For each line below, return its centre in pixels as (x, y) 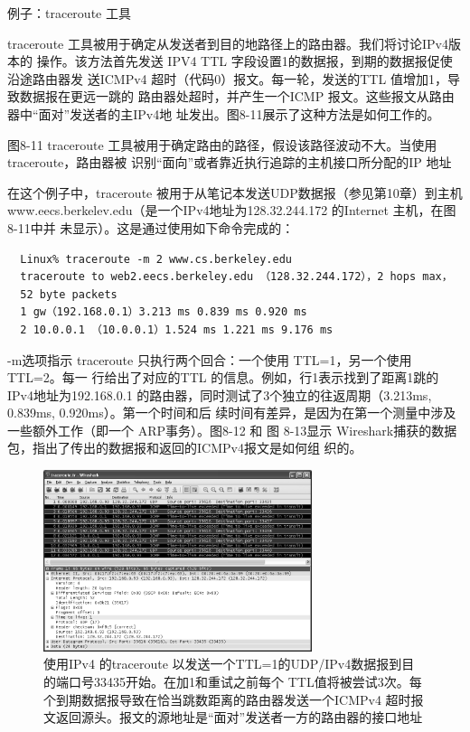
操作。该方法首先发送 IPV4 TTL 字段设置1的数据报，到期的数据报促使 (244, 61)
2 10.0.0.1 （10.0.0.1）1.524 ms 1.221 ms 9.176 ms (177, 329)
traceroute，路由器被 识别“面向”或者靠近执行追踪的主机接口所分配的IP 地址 (230, 162)
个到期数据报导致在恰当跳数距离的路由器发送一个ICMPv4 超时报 (234, 699)
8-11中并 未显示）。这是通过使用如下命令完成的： (151, 227)
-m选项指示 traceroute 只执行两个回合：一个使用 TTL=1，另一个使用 (210, 359)
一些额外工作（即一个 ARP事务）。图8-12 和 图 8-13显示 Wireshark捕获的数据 (232, 430)
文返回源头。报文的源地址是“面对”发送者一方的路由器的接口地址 (233, 717)
